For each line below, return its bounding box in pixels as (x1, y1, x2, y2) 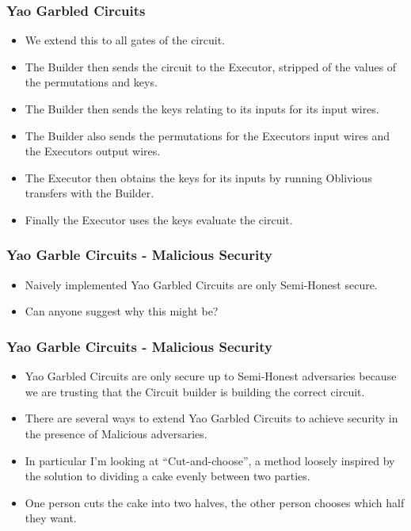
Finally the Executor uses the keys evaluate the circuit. (25, 211, 293, 227)
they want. (25, 510, 77, 526)
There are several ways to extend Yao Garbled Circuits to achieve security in (25, 410, 398, 426)
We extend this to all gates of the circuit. (25, 32, 225, 48)
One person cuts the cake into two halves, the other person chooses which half (25, 494, 405, 510)
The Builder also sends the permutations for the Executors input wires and (25, 127, 390, 143)
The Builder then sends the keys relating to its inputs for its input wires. (25, 101, 379, 117)
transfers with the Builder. (25, 185, 154, 201)
